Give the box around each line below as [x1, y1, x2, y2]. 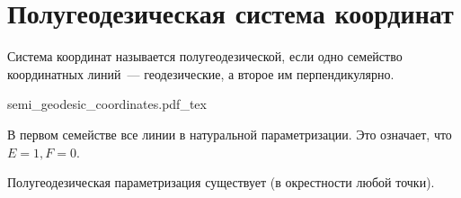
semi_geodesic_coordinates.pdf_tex [7, 94, 207, 113]
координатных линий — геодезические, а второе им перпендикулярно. [7, 64, 395, 83]
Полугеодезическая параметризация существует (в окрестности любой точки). [7, 173, 435, 192]
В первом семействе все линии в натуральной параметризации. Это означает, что [7, 124, 452, 143]
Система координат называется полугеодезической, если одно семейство [7, 47, 403, 66]
